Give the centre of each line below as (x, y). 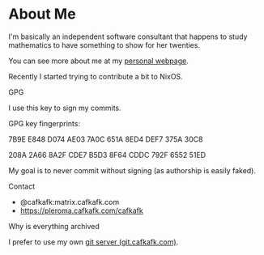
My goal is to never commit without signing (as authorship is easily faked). (132, 170)
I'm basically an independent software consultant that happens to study (128, 36)
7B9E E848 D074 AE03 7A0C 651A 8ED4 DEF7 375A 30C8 (106, 139)
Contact (21, 186)
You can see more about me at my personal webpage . (98, 61)
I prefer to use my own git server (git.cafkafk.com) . (94, 242)
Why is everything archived (54, 226)
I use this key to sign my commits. (65, 108)
